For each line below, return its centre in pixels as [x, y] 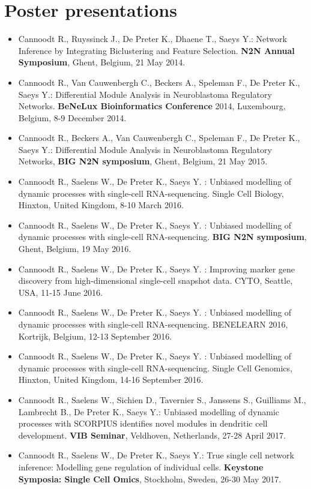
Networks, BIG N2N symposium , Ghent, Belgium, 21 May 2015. [143, 161]
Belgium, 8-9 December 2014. [72, 117]
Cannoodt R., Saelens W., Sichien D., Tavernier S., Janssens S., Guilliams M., [162, 399]
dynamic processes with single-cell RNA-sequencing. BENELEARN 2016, [153, 324]
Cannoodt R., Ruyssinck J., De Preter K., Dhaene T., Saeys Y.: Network [152, 39]
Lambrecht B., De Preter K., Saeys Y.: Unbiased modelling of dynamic [149, 411]
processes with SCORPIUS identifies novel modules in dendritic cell [143, 423]
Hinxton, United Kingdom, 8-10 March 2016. [101, 205]
